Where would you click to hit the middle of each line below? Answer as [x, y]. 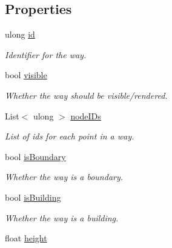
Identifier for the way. [46, 54]
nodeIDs [86, 116]
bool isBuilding [33, 197]
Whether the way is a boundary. [64, 177]
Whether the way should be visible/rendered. [86, 95]
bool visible [26, 75]
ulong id [20, 34]
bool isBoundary [35, 156]
